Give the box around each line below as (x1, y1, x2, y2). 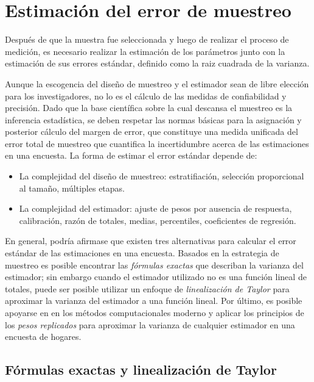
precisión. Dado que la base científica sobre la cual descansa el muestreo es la (5, 101, 293, 114)
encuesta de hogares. (5, 330, 82, 343)
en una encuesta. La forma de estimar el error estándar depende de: (5, 149, 257, 162)
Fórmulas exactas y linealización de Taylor (5, 360, 277, 379)
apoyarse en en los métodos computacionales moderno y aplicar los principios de (5, 306, 304, 319)
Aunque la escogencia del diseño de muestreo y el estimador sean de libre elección (5, 77, 309, 90)
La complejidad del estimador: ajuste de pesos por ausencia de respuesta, (19, 202, 292, 215)
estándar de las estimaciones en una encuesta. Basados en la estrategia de (5, 247, 279, 259)
